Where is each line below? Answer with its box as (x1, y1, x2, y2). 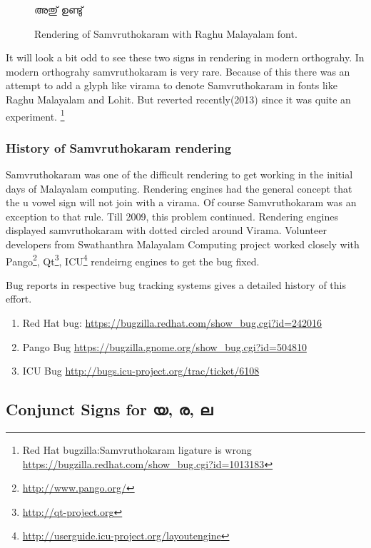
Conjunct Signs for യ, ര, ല (6, 398, 213, 420)
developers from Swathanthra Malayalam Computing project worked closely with (6, 237, 360, 251)
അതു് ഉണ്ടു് (34, 2, 83, 16)
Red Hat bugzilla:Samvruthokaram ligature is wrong (22, 442, 252, 457)
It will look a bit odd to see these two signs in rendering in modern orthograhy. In (6, 50, 365, 65)
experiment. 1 (6, 106, 65, 123)
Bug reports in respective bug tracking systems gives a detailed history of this (6, 277, 346, 292)
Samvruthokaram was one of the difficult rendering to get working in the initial (6, 167, 353, 182)
